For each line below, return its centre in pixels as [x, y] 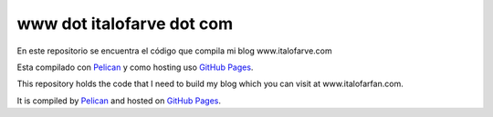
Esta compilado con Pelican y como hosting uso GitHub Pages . [135, 67]
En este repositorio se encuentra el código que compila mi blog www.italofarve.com [174, 51]
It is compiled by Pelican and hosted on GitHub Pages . [119, 101]
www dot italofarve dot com [125, 24]
